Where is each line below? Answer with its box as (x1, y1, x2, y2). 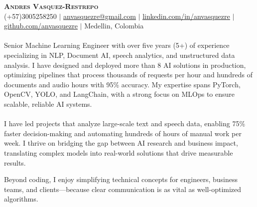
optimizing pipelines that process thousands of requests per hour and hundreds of (4, 69, 253, 80)
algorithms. (4, 194, 38, 204)
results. (4, 157, 26, 168)
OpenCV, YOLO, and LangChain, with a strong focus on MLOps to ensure (4, 89, 235, 99)
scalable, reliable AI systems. (4, 98, 92, 109)
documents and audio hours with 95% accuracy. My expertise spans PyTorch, (4, 79, 241, 89)
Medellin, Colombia (84, 20, 144, 31)
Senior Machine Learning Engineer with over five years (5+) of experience (4, 40, 230, 50)
